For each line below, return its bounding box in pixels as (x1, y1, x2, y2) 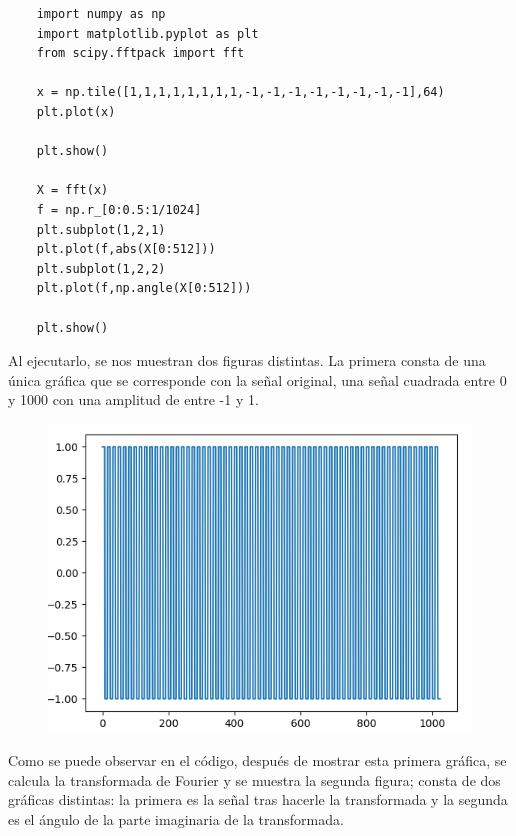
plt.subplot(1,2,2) (36, 261, 166, 276)
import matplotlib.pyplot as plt (36, 26, 259, 41)
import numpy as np (36, 7, 166, 21)
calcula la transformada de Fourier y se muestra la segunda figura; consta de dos (8, 769, 501, 790)
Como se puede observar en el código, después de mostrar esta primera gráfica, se (8, 750, 507, 771)
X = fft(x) (36, 183, 109, 198)
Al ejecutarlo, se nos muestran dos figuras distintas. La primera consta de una (8, 350, 486, 371)
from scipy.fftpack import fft (36, 46, 245, 61)
